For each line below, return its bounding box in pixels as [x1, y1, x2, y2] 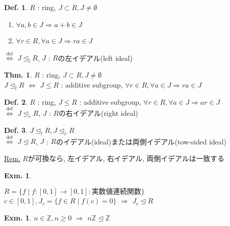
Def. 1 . [4, 2, 28, 12]
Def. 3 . [4, 124, 28, 135]
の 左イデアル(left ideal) [57, 52, 133, 63]
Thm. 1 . [4, 69, 32, 80]
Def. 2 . [4, 96, 28, 107]
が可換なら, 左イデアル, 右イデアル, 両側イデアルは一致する [28, 153, 224, 163]
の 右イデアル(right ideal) [59, 107, 138, 118]
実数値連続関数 [91, 188, 141, 196]
